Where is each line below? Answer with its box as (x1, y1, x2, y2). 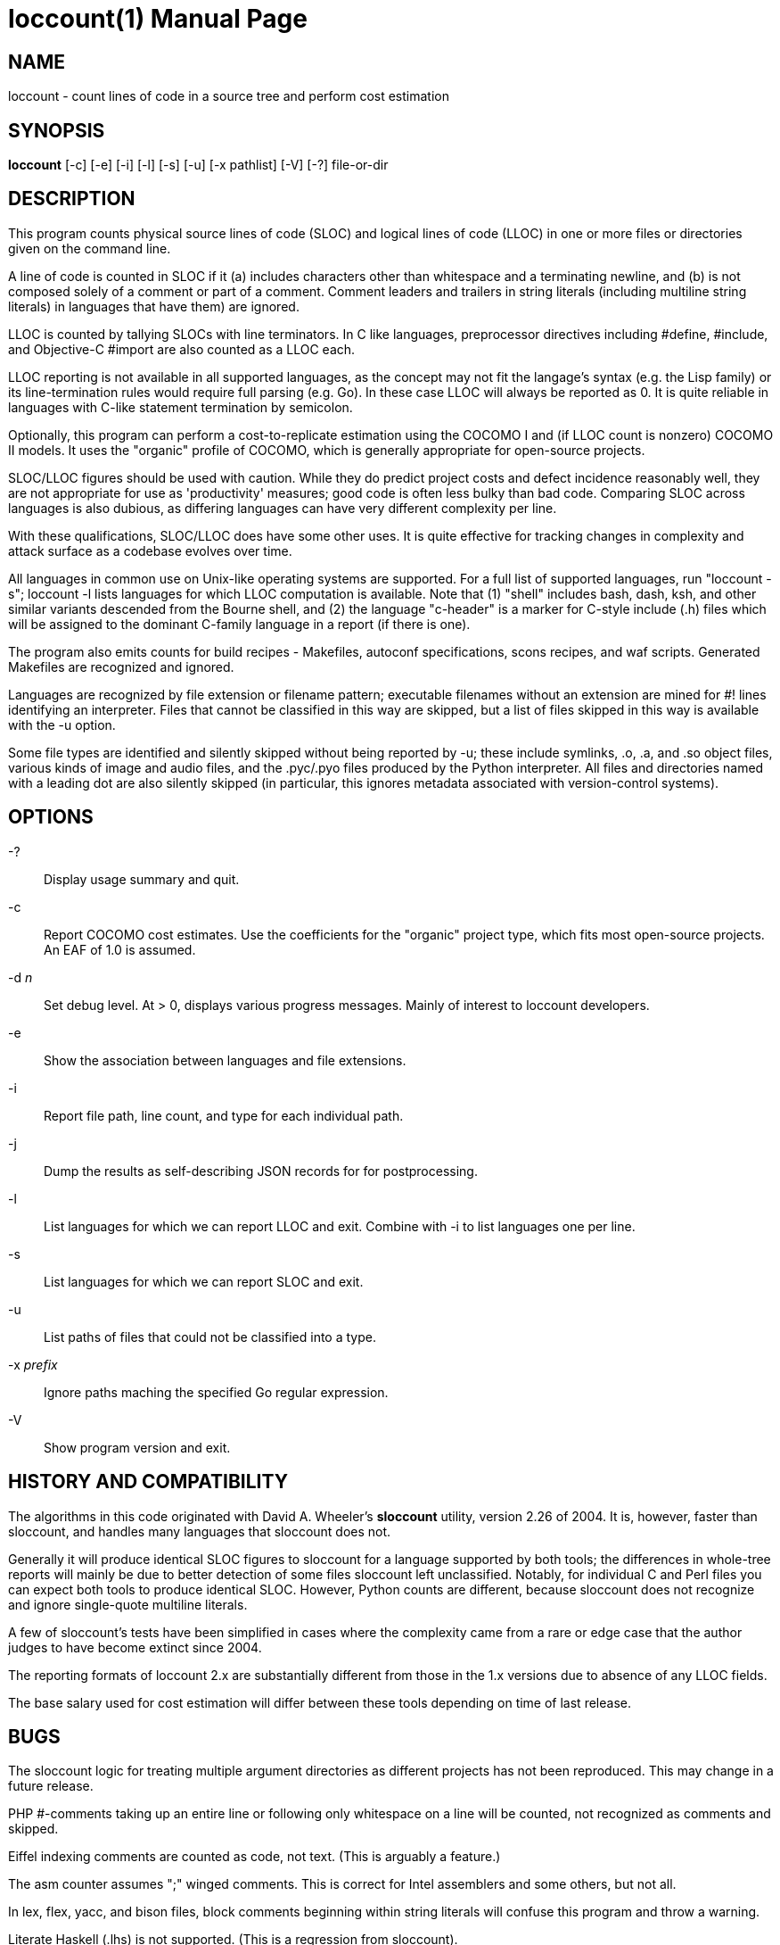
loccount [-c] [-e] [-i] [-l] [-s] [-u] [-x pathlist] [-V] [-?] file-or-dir (8, 157, 389, 173)
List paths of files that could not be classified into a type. (44, 1328, 376, 1345)
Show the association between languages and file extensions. (44, 1052, 406, 1068)
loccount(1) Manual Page (8, 4, 308, 34)
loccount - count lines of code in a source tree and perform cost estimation (8, 88, 449, 104)
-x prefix (8, 1356, 58, 1372)
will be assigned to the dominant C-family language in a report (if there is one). (8, 616, 471, 632)
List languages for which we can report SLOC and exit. (44, 1273, 364, 1289)
